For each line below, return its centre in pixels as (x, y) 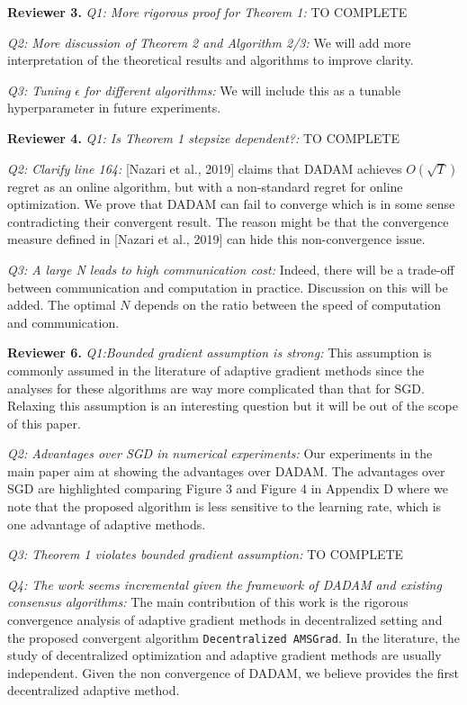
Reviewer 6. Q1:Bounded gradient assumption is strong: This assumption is (220, 352)
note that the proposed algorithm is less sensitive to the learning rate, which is (225, 506)
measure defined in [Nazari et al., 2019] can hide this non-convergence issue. (216, 239)
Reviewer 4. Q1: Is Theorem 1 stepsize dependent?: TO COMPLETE (203, 137)
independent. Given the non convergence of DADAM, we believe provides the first (233, 672)
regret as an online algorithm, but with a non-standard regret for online (205, 186)
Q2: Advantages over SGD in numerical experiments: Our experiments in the (220, 453)
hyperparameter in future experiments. (114, 108)
